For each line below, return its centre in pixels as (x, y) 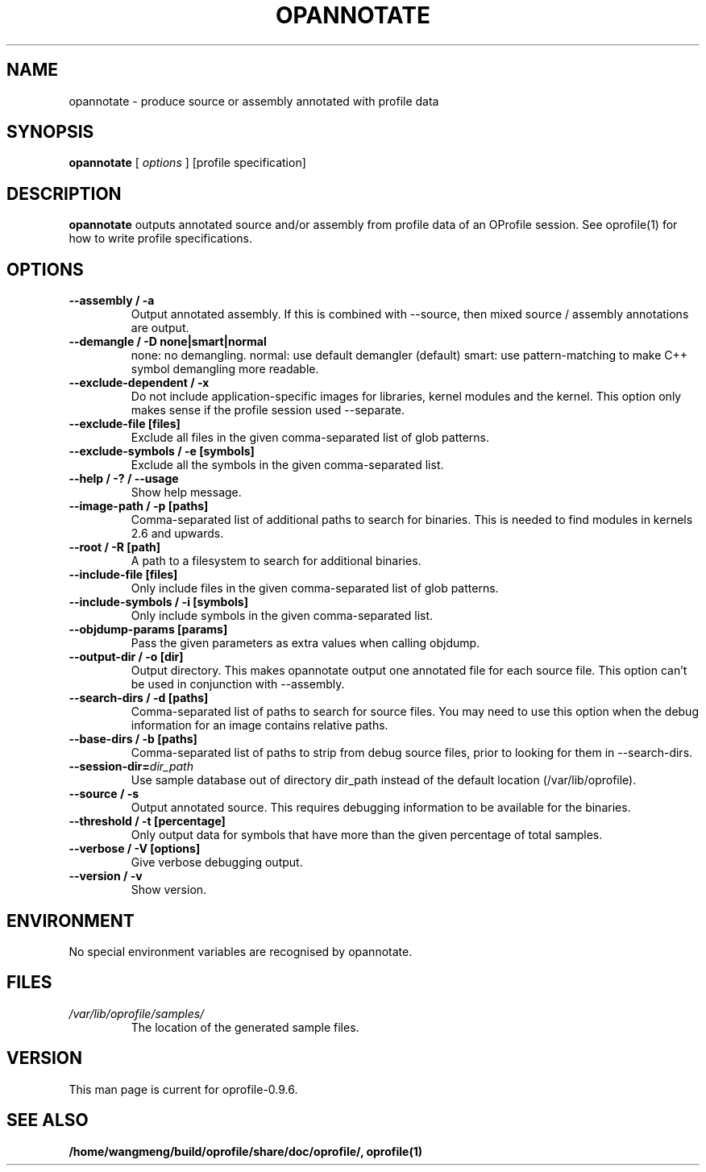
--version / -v (106, 876)
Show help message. (186, 492)
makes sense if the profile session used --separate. (268, 410)
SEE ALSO (48, 1120)
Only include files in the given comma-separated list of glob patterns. (315, 588)
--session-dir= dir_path (131, 767)
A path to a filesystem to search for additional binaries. (276, 561)
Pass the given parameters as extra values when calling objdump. (305, 643)
